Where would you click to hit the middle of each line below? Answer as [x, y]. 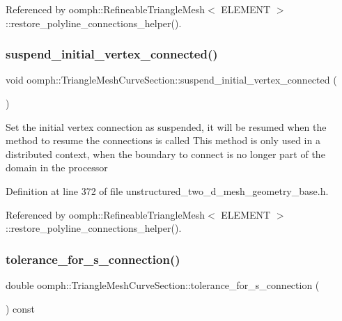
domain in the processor [57, 167]
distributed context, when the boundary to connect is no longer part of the [165, 154]
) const [21, 308]
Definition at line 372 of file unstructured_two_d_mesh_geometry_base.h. [167, 190]
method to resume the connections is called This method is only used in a [163, 140]
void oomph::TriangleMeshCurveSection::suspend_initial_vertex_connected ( [171, 80]
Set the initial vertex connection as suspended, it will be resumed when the [166, 126]
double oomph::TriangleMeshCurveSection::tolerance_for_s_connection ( [163, 284]
